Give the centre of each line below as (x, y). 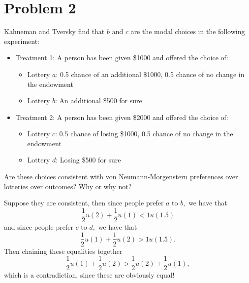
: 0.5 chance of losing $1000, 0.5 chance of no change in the (144, 134)
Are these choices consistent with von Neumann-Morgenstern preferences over (121, 177)
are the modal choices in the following (188, 31)
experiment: (22, 41)
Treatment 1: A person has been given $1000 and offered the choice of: (122, 58)
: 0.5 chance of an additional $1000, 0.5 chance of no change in (150, 74)
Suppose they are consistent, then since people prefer (84, 203)
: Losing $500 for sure (88, 160)
